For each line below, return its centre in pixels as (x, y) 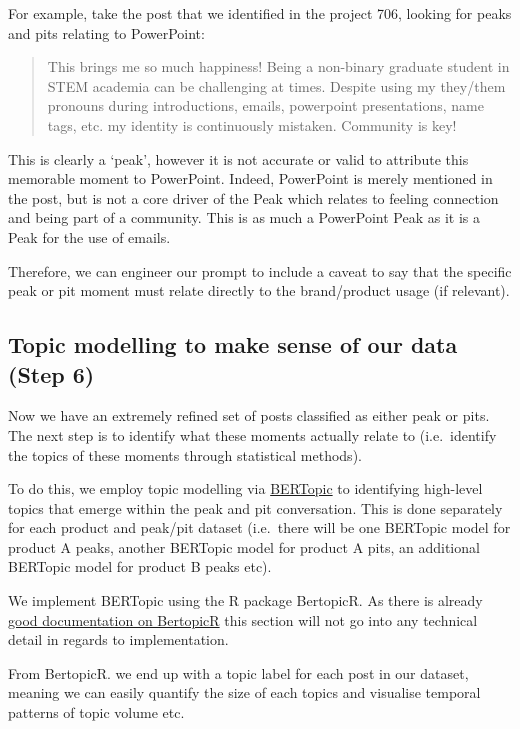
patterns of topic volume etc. (96, 712)
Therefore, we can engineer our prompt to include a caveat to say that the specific (260, 270)
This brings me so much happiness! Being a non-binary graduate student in (278, 66)
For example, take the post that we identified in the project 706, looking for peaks (260, 13)
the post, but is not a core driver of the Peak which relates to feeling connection (253, 197)
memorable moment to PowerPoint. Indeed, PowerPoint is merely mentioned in (250, 178)
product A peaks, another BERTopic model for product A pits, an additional (244, 546)
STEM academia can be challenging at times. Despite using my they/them (276, 85)
